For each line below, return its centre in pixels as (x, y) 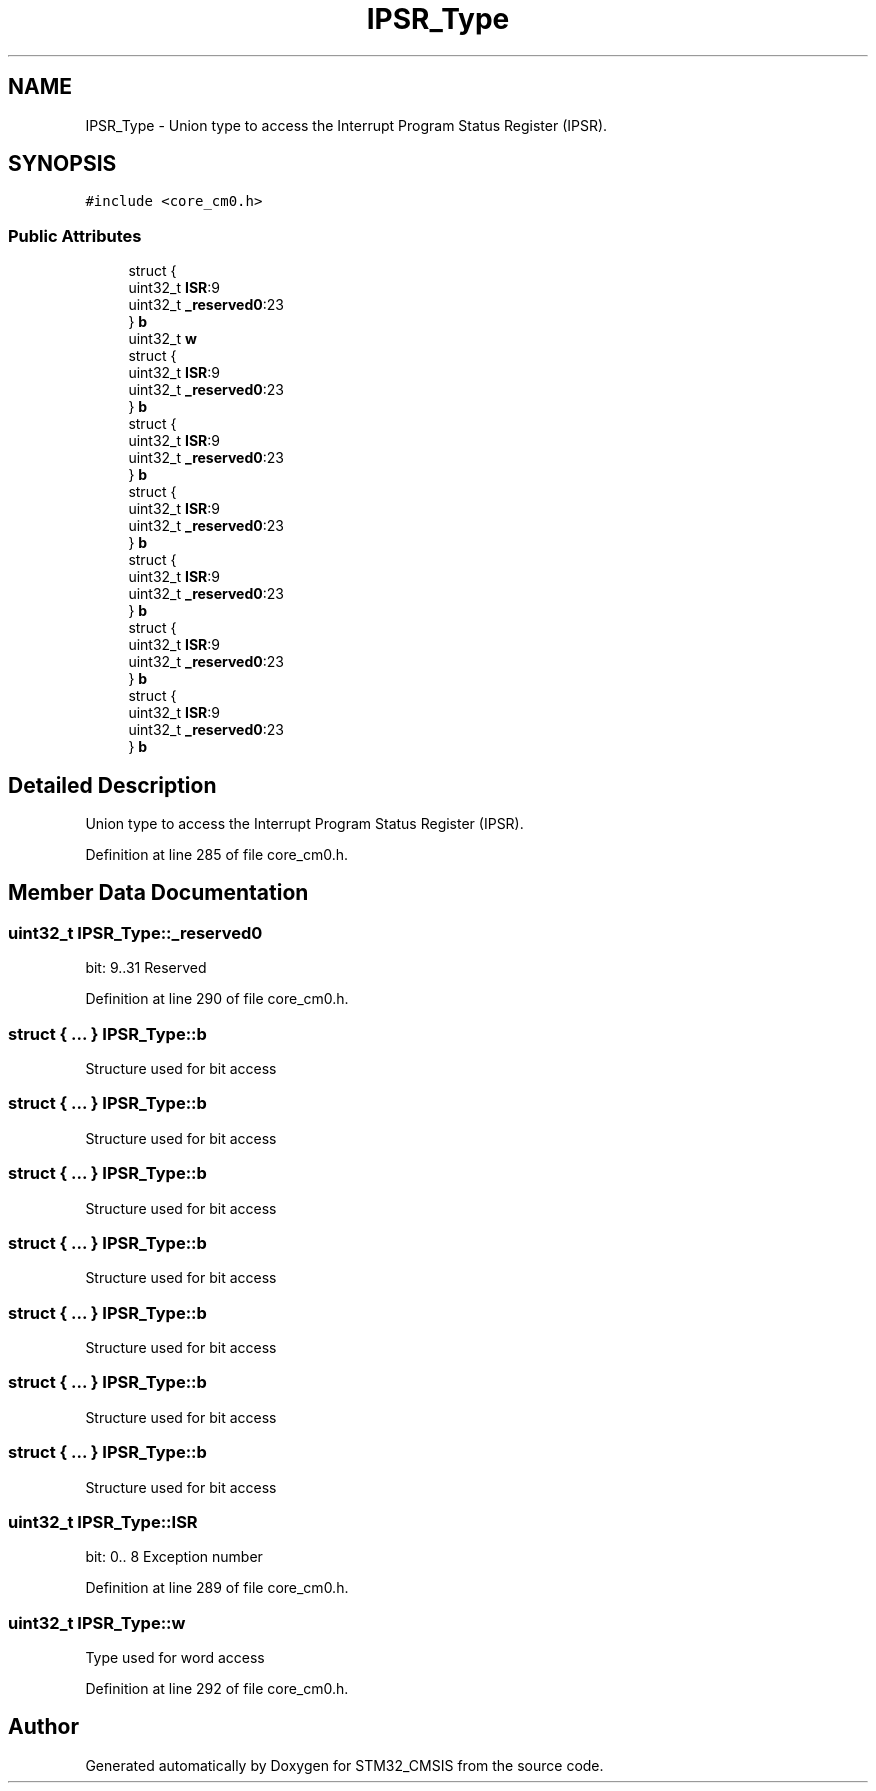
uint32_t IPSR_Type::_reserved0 (135, 932)
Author (43, 1727)
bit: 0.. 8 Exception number (174, 1557)
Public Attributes (75, 235)
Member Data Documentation (158, 893)
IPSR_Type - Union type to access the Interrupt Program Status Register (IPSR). (346, 125)
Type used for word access (175, 1657)
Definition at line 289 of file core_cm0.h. (217, 1588)
